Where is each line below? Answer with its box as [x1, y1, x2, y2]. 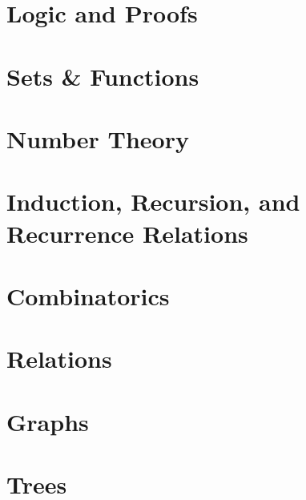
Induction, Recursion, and [6, 185, 300, 218]
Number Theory [6, 122, 189, 155]
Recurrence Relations [6, 216, 248, 249]
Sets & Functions [6, 59, 199, 92]
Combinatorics [6, 279, 170, 312]
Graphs [6, 405, 89, 437]
